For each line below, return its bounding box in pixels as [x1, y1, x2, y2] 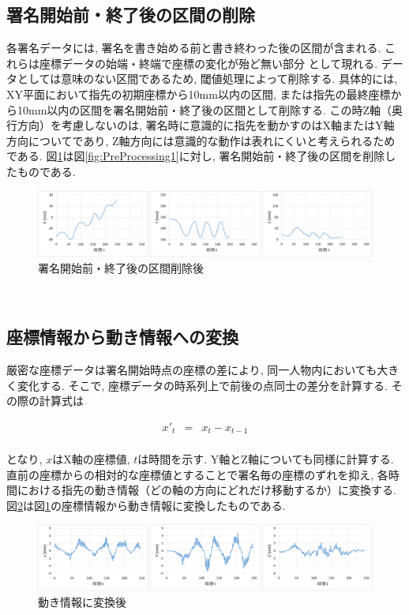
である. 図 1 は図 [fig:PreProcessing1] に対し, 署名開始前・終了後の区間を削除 [6, 148, 385, 164]
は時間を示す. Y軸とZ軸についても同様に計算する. [137, 451, 394, 467]
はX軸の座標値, [52, 451, 130, 467]
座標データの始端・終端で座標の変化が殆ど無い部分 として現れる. [39, 54, 378, 71]
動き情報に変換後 [38, 593, 126, 609]
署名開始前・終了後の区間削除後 [38, 259, 204, 276]
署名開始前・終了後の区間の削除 [6, 2, 255, 27]
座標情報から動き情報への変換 [6, 324, 238, 349]
